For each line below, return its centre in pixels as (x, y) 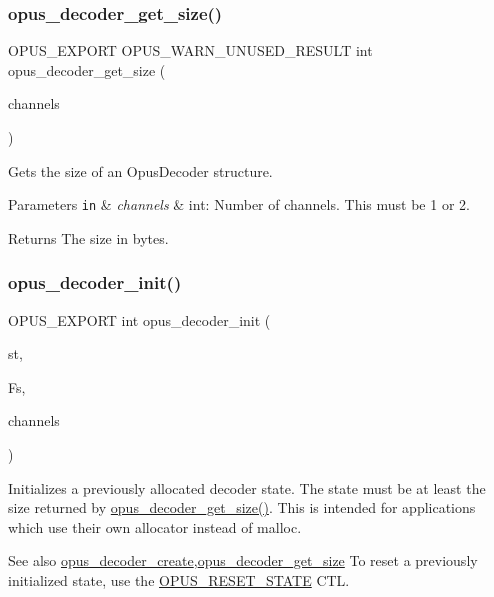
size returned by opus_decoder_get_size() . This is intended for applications (242, 507)
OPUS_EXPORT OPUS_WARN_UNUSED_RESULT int (190, 50)
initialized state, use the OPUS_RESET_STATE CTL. (179, 580)
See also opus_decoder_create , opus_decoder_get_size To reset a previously (243, 560)
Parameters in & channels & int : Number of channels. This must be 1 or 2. (239, 204)
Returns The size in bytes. (88, 237)
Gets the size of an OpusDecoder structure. (140, 170)
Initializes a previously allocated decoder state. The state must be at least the (247, 487)
